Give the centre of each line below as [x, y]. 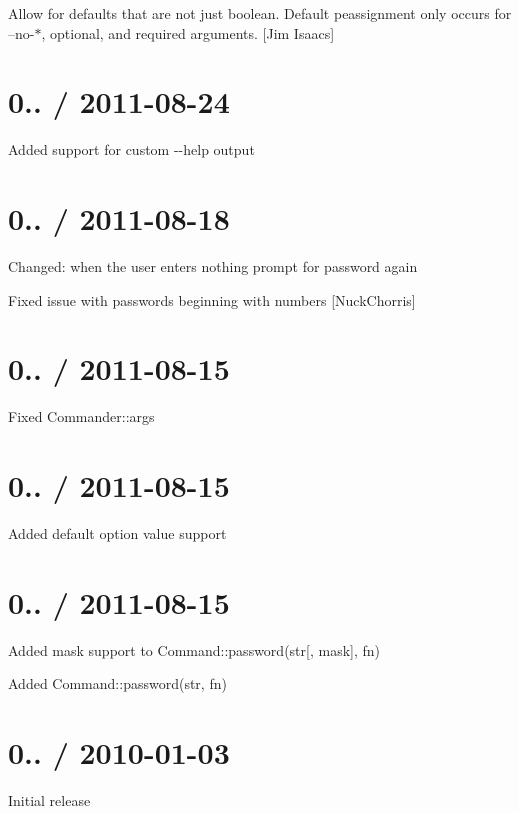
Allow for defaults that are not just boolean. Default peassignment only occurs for [260, 13]
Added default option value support [117, 533]
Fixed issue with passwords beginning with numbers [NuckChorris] [212, 299]
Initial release [49, 800]
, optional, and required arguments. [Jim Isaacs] [188, 32]
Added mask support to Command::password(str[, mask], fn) [194, 649]
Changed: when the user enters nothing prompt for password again [213, 266]
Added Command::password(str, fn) [117, 683]
